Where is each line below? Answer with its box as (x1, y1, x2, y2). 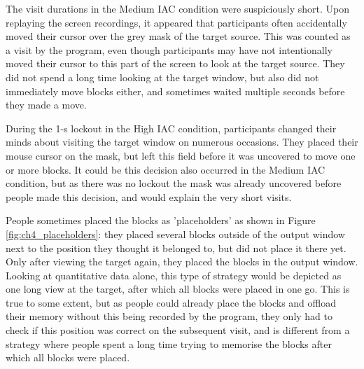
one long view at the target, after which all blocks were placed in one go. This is (6, 281, 350, 296)
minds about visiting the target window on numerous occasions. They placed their (6, 134, 358, 149)
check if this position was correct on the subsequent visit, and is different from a (6, 323, 350, 337)
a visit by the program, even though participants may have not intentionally (6, 42, 332, 57)
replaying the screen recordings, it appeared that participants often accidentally (6, 15, 347, 29)
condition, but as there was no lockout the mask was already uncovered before (6, 176, 342, 190)
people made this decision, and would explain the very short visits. (6, 189, 292, 204)
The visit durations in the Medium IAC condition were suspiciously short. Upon (6, 1, 349, 15)
